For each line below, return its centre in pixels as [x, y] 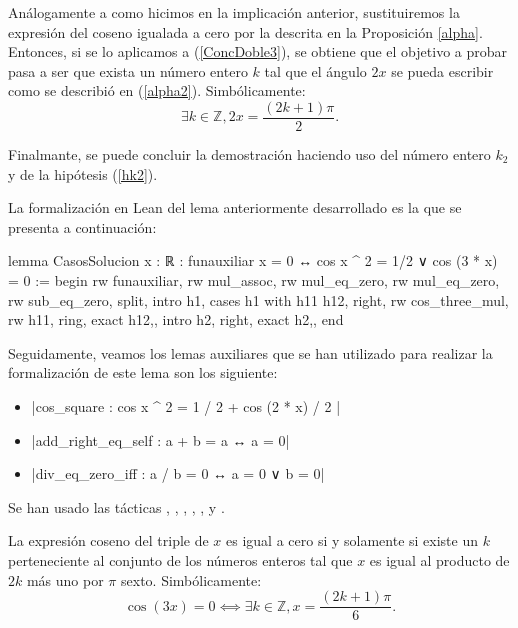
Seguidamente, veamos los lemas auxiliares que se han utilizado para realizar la [250, 352]
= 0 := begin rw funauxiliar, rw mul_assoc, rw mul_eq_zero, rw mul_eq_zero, [254, 280]
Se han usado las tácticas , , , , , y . [116, 506]
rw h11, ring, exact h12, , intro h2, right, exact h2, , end [176, 319]
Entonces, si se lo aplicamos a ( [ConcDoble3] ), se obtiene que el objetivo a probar [258, 51]
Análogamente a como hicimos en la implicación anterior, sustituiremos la [234, 12]
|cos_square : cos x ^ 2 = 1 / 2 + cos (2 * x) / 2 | [186, 405]
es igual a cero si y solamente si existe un [352, 540]
